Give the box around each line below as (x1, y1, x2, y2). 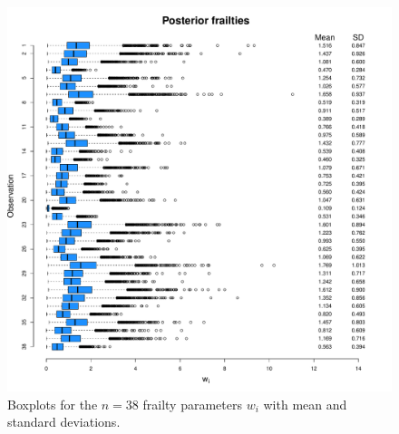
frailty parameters (142, 394, 242, 413)
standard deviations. (7, 412, 121, 431)
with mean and (263, 394, 347, 413)
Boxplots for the (7, 394, 98, 413)
